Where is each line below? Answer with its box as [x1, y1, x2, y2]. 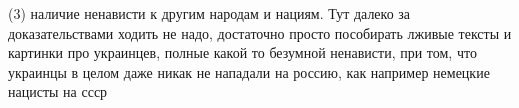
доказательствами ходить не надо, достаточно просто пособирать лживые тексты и [8, 22, 512, 43]
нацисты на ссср [8, 81, 108, 102]
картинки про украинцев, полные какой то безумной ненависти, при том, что [8, 42, 477, 63]
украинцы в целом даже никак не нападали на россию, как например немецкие [8, 61, 490, 82]
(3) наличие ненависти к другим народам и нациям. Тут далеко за [8, 3, 411, 23]
